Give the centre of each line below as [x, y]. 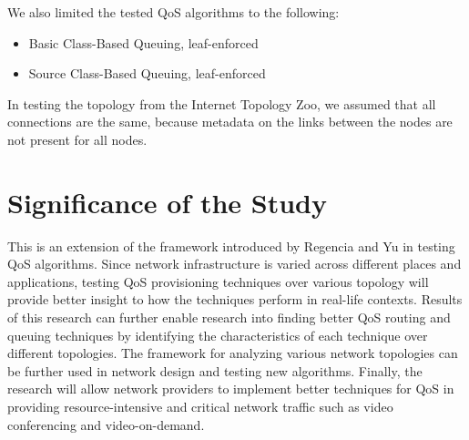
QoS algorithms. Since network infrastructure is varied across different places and [234, 264]
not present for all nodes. [77, 139]
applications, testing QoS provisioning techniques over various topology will [218, 281]
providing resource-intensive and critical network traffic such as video [200, 407]
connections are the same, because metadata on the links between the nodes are [230, 122]
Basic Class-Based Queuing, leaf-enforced [143, 42]
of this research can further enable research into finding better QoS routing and [229, 317]
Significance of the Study [168, 202]
